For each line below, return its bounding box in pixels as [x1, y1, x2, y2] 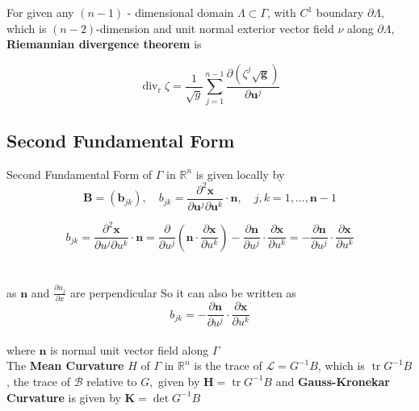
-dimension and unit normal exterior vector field [96, 19, 334, 36]
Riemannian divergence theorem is [6, 35, 202, 52]
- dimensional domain [127, 4, 234, 20]
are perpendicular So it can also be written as [69, 284, 296, 301]
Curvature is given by [6, 388, 121, 405]
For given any [6, 4, 74, 20]
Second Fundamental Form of [6, 165, 153, 182]
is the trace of [194, 357, 262, 374]
